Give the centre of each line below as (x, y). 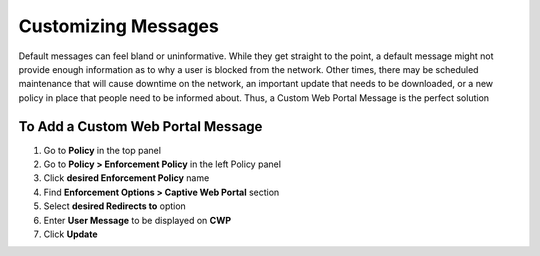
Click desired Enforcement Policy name (126, 178)
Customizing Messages (118, 26)
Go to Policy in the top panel (102, 150)
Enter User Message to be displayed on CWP (137, 220)
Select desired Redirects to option (115, 206)
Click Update (70, 234)
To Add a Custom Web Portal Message (140, 126)
